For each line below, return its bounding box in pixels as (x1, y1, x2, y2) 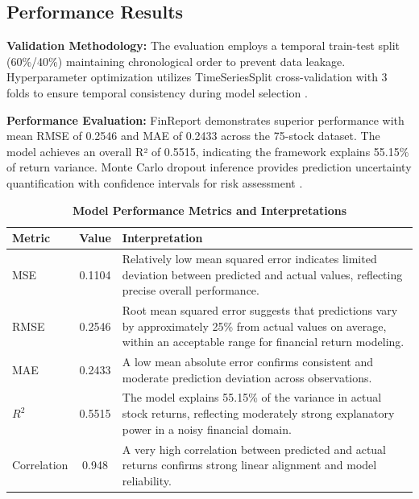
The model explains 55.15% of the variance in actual (122, 389, 382, 406)
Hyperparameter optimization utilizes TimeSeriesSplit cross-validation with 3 (6, 68, 388, 85)
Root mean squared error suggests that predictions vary (122, 302, 398, 319)
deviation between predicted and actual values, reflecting (122, 266, 403, 282)
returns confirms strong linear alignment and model (122, 456, 377, 473)
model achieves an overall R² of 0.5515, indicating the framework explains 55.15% (6, 142, 409, 159)
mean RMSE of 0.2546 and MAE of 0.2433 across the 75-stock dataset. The (6, 127, 380, 144)
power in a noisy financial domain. (122, 420, 292, 437)
